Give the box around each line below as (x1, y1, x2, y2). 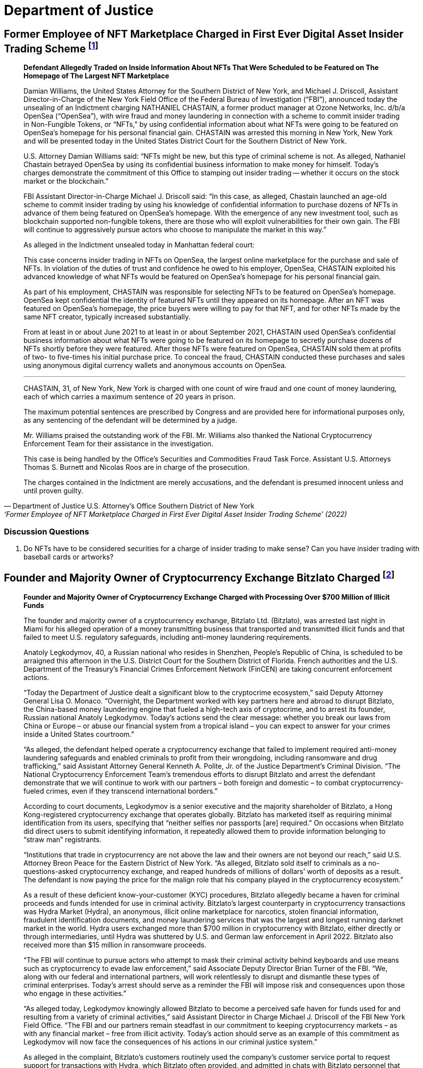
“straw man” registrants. (24, 835, 102, 844)
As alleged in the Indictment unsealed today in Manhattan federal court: (24, 241, 255, 249)
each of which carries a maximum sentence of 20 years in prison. (24, 392, 235, 401)
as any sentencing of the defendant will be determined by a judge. (24, 416, 238, 425)
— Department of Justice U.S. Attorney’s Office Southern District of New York (4, 502, 254, 510)
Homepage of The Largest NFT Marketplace (24, 72, 170, 80)
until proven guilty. (24, 486, 83, 495)
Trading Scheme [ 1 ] (4, 40, 99, 55)
